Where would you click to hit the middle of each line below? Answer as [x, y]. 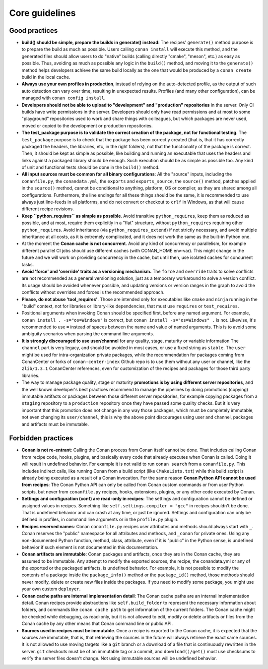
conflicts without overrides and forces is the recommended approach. [93, 292]
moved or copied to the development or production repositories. [87, 125]
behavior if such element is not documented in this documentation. [90, 547]
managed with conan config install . [64, 98]
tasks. [28, 264]
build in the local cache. [46, 77]
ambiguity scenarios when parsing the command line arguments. [88, 334]
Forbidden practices [41, 438]
